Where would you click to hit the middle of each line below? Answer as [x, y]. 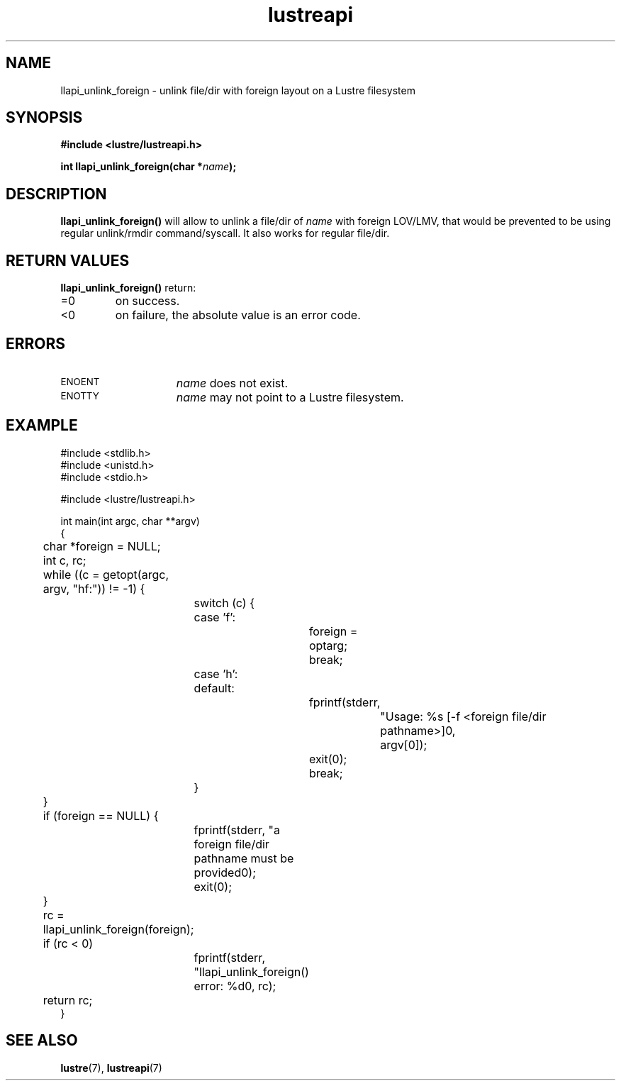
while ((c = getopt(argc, [106, 574]
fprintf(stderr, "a [237, 830]
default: [214, 688]
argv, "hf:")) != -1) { [94, 588]
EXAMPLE [42, 426]
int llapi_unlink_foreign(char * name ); [149, 167]
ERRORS [36, 343]
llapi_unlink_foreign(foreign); [118, 929]
